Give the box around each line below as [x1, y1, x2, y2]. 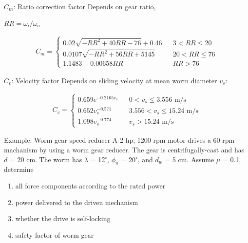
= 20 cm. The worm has [9, 154, 82, 164]
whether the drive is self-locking [15, 213, 111, 224]
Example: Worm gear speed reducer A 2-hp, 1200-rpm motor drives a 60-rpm [4, 135, 235, 145]
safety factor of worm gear [15, 229, 94, 240]
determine [4, 164, 34, 174]
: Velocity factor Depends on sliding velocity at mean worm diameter [11, 75, 217, 85]
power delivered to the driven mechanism [15, 197, 138, 207]
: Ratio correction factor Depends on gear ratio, [13, 1, 156, 11]
